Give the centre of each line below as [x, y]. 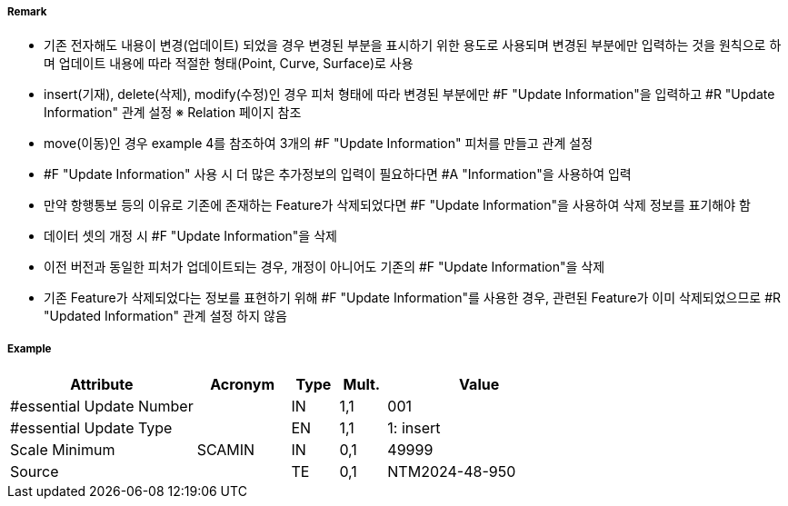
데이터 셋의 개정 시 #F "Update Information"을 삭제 [190, 236]
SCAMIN [226, 450]
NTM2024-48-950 [452, 472]
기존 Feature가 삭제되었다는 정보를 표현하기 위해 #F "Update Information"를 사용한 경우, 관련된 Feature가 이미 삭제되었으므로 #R [413, 298]
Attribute [102, 385]
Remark [27, 12]
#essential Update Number [102, 407]
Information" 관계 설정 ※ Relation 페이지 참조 [173, 113]
